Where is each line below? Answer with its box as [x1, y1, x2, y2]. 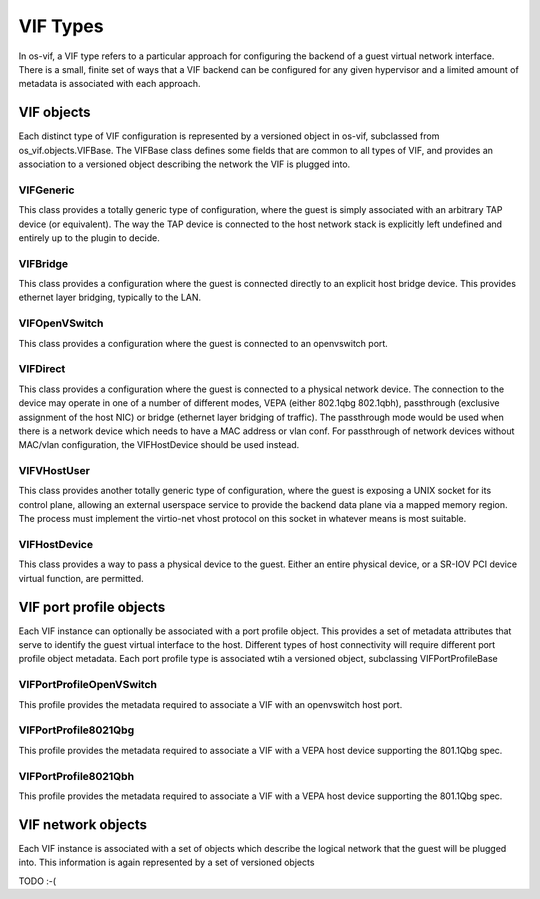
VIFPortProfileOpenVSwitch [18, 678, 157, 692]
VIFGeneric [18, 183, 75, 197]
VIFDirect [18, 362, 66, 376]
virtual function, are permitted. [18, 572, 144, 584]
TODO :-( [18, 875, 57, 887]
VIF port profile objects [18, 598, 166, 615]
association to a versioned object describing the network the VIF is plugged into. [18, 158, 351, 170]
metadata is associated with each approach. [18, 78, 201, 90]
